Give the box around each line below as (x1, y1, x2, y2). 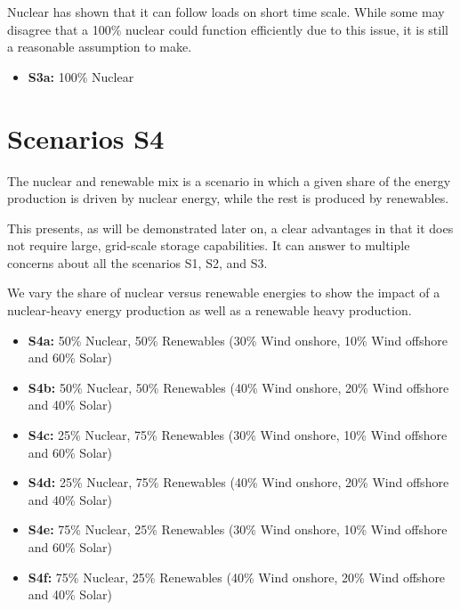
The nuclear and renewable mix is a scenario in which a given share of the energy (7, 171, 451, 190)
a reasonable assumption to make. (7, 37, 192, 56)
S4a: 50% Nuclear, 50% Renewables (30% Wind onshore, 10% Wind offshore (28, 330, 448, 349)
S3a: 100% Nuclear (28, 67, 134, 85)
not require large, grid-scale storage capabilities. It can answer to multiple (7, 236, 410, 255)
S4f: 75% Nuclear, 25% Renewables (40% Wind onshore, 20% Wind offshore (28, 567, 446, 586)
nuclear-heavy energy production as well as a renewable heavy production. (7, 301, 412, 320)
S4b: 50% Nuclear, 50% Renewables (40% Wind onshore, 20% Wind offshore (28, 378, 449, 396)
